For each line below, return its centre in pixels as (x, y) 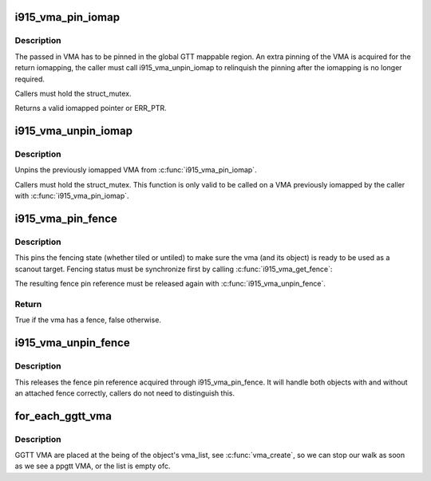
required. (30, 79)
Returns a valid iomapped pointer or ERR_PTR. (91, 108)
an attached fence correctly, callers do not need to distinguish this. (125, 393)
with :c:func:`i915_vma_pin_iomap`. (72, 196)
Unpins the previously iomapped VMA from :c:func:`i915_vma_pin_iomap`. (136, 170)
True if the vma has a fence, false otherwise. (88, 320)
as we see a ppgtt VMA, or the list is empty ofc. (93, 466)
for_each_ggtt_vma (63, 416)
